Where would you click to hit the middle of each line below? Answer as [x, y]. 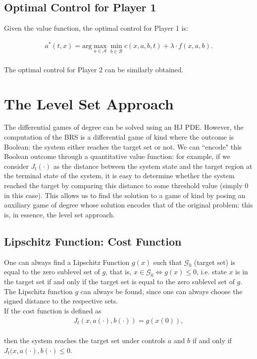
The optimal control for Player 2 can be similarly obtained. [94, 69]
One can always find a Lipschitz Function [67, 262]
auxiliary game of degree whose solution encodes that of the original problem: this [128, 205]
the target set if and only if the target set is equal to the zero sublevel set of [119, 282]
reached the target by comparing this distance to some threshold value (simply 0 [126, 185]
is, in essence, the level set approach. [59, 214]
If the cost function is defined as [53, 310]
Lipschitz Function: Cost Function [93, 241]
